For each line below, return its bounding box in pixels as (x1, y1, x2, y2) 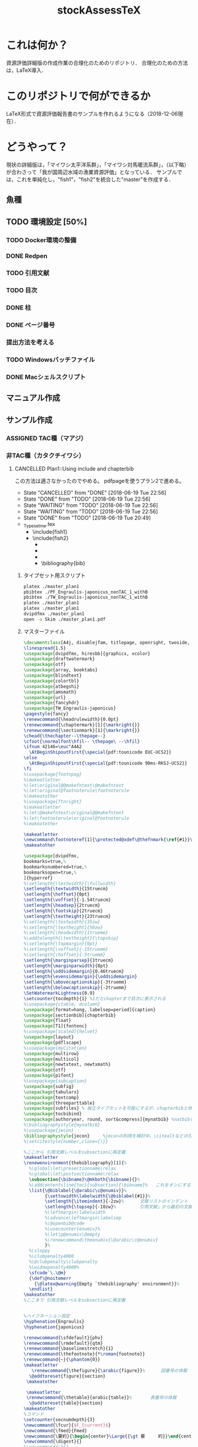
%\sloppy (28, 1248, 51, 1254)
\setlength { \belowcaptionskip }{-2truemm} (23, 985, 127, 991)
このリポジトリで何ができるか (6, 90, 151, 103)
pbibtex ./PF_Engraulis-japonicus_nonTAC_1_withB (23, 589, 148, 595)
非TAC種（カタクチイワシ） (6, 451, 85, 459)
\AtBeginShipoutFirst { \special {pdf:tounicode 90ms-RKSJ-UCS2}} (28, 760, 187, 766)
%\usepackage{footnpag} (23, 771, 82, 777)
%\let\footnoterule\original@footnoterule (23, 815, 130, 821)
